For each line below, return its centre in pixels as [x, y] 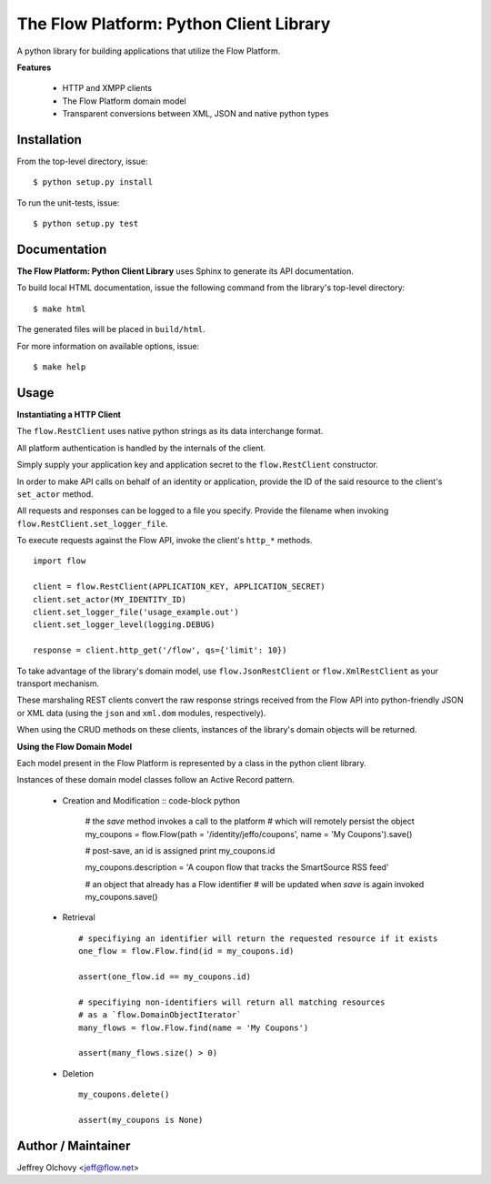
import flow [60, 561]
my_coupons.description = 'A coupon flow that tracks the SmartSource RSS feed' [237, 867]
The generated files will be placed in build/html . [111, 329]
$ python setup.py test [86, 224]
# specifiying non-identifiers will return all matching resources [232, 1002]
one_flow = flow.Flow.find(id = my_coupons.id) [186, 951]
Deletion [78, 1073]
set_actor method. [55, 494]
